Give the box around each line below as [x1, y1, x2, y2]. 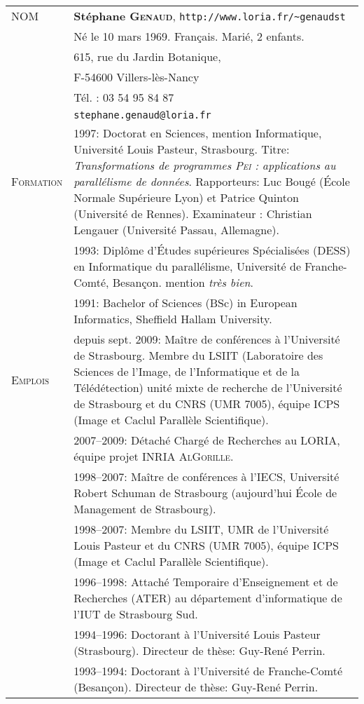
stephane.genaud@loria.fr [73, 109, 211, 121]
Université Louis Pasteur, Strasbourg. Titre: [73, 141, 290, 157]
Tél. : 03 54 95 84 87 [73, 89, 174, 105]
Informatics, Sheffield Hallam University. [73, 311, 272, 327]
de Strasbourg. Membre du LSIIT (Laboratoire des [73, 347, 323, 363]
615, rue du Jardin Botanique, [73, 48, 221, 65]
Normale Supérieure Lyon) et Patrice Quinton [73, 189, 299, 205]
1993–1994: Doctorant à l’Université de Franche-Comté [73, 663, 343, 679]
